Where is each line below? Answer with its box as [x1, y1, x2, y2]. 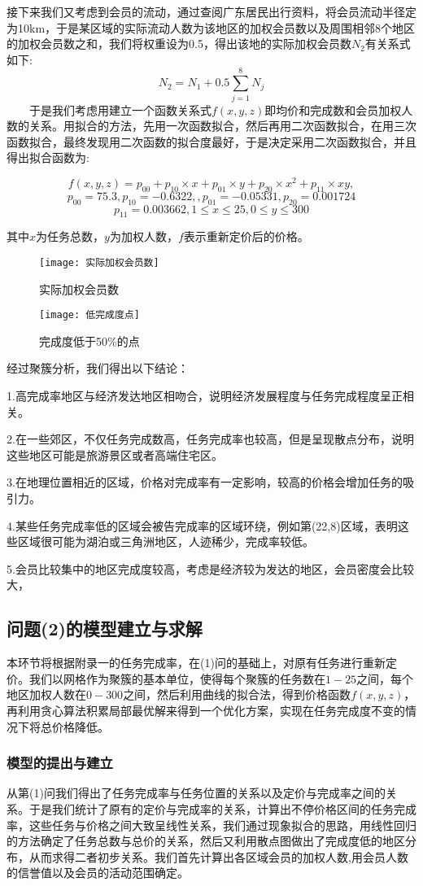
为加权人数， [109, 228, 178, 245]
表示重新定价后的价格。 [183, 228, 309, 245]
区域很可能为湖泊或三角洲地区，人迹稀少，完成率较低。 [17, 533, 314, 550]
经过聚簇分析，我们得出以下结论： [7, 360, 189, 377]
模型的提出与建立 [7, 753, 113, 773]
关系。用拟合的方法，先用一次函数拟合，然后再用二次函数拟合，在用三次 [28, 117, 416, 134]
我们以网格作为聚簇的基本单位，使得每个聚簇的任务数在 [28, 670, 325, 687]
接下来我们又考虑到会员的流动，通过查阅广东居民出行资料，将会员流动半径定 [7, 3, 416, 20]
